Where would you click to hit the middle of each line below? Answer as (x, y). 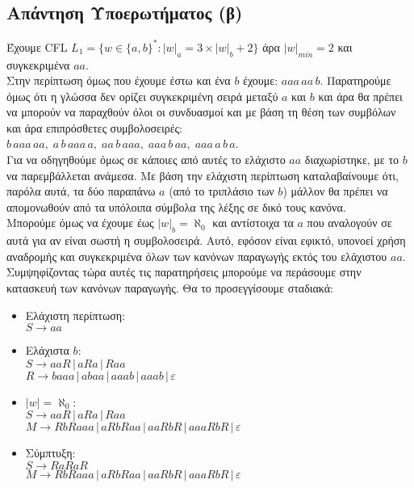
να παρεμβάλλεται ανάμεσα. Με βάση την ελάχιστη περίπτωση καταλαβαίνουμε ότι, (203, 175)
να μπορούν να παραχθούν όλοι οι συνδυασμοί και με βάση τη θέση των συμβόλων (201, 112)
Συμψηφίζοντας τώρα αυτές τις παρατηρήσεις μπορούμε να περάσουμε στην (184, 272)
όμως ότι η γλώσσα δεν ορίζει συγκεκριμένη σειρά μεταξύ (142, 96)
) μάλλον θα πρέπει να (335, 191)
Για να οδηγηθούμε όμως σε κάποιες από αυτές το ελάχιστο (146, 160)
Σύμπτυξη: (50, 453)
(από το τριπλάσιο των (222, 191)
